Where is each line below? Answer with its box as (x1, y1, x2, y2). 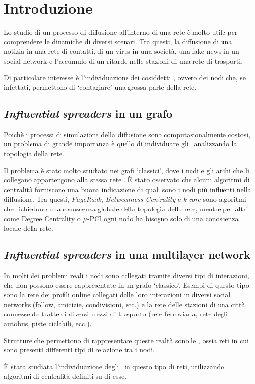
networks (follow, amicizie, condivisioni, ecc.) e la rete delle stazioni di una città (4, 299, 245, 309)
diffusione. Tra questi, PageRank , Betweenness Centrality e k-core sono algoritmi (4, 194, 246, 204)
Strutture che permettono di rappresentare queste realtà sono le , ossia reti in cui (4, 335, 249, 345)
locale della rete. (4, 223, 53, 233)
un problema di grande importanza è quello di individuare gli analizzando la (4, 139, 237, 149)
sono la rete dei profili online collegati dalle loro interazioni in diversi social (4, 289, 231, 300)
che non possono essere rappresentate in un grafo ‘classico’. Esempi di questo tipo (4, 279, 249, 290)
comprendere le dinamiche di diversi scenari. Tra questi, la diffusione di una (4, 36, 232, 46)
